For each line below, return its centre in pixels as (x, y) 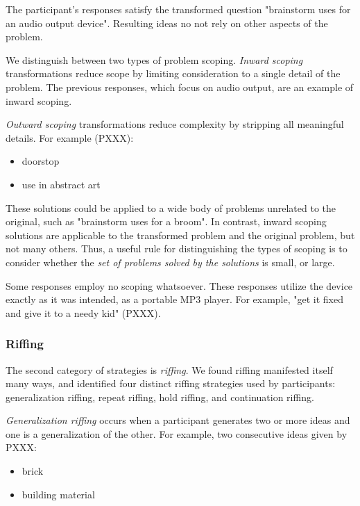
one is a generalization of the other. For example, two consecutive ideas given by (177, 433)
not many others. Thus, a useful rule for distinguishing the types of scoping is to (177, 248)
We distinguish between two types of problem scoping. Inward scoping (154, 59)
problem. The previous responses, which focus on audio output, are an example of (180, 87)
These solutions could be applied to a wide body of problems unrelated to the (171, 207)
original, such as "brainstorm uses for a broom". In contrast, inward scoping (166, 221)
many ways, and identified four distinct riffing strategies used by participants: (171, 383)
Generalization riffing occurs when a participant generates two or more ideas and (178, 420)
